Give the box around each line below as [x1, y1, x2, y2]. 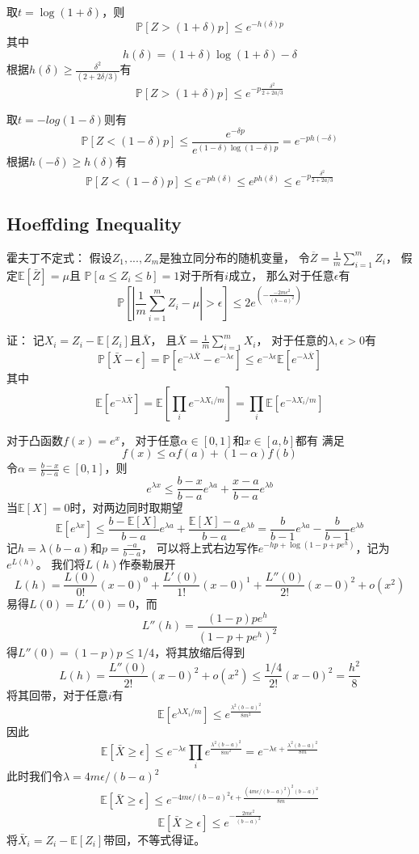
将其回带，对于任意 [6, 686, 108, 703]
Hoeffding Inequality [6, 211, 182, 236]
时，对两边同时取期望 [69, 499, 183, 516]
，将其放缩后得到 [154, 644, 245, 661]
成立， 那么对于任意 [228, 266, 334, 283]
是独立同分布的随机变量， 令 [159, 248, 310, 265]
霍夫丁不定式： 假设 [6, 248, 112, 265]
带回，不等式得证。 [103, 831, 206, 848]
